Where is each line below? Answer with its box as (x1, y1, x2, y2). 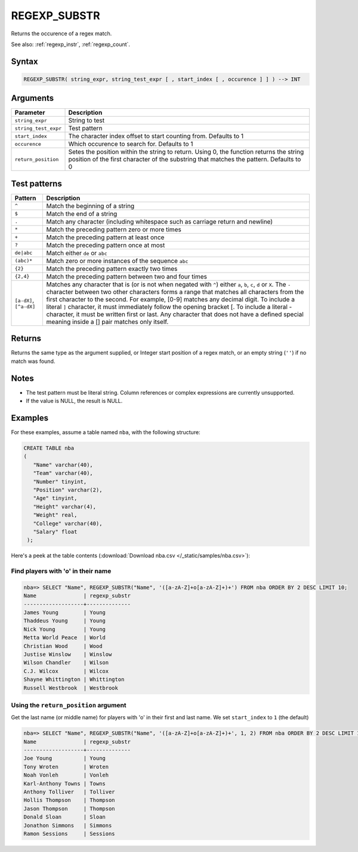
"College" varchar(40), (33, 520, 103, 527)
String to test (68, 117, 105, 125)
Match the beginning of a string (46, 201, 135, 210)
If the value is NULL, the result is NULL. (26, 398, 123, 405)
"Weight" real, (33, 512, 78, 518)
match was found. (11, 358, 55, 365)
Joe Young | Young (23, 755, 106, 762)
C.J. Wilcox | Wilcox (23, 667, 109, 674)
